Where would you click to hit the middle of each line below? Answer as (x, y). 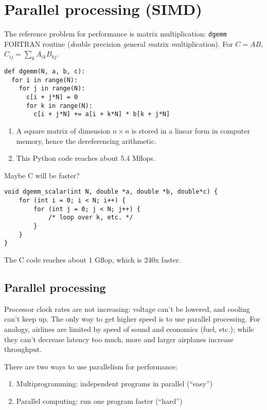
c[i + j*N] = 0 (52, 97)
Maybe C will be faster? (42, 175)
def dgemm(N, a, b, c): (45, 72)
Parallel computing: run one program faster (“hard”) (99, 401)
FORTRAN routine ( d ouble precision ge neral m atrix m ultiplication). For (119, 43)
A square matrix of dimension (63, 131)
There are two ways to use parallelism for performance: (91, 366)
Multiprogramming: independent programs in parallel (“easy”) (114, 384)
